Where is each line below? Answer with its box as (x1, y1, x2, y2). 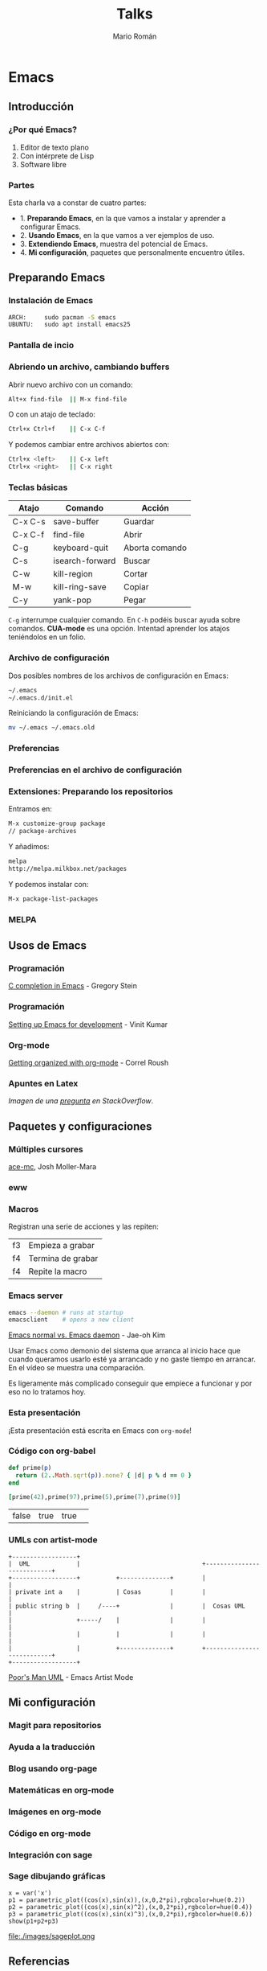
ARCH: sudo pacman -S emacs (8, 313, 116, 322)
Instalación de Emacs (8, 295, 94, 306)
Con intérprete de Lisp (19, 150, 95, 161)
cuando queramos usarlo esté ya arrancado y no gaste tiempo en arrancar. (8, 1354, 257, 1364)
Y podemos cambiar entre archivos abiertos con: (8, 440, 170, 450)
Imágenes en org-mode (8, 1806, 102, 1817)
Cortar (123, 569, 148, 580)
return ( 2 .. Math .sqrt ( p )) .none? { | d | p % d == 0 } (15, 1471, 192, 1480)
